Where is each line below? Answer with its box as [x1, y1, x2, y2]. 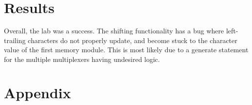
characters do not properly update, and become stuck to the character [28, 35, 237, 45]
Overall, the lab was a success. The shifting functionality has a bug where [4, 26, 224, 36]
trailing [4, 35, 26, 45]
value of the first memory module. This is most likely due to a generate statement [4, 45, 249, 55]
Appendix [4, 82, 71, 102]
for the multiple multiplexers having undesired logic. [4, 54, 160, 64]
